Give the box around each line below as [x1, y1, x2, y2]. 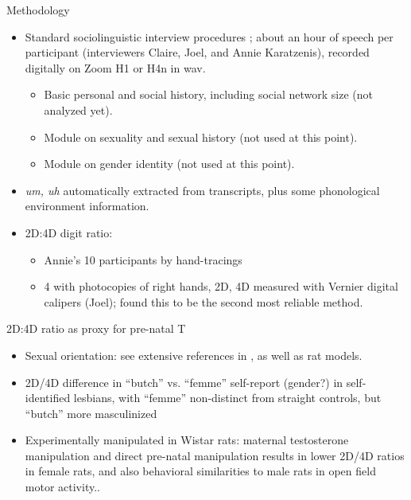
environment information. [25, 197, 149, 214]
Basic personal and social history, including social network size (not [44, 86, 373, 103]
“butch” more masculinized [25, 404, 157, 421]
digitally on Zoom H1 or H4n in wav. [25, 59, 206, 76]
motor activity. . [25, 479, 100, 495]
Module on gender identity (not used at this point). [44, 155, 295, 172]
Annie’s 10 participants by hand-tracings [44, 251, 242, 268]
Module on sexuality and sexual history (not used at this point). [44, 128, 358, 145]
